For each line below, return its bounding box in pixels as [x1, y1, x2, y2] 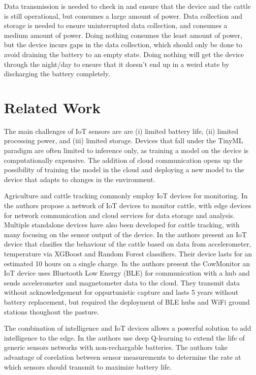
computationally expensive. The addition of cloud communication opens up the [4, 155, 243, 165]
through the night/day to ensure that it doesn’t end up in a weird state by [4, 59, 229, 69]
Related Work [4, 97, 101, 117]
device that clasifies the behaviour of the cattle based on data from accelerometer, [4, 239, 252, 249]
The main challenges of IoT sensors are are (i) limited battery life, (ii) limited [4, 125, 239, 136]
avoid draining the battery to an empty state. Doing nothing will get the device [4, 49, 244, 59]
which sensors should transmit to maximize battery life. [4, 361, 172, 372]
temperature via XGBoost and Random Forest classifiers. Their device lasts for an [4, 249, 252, 258]
